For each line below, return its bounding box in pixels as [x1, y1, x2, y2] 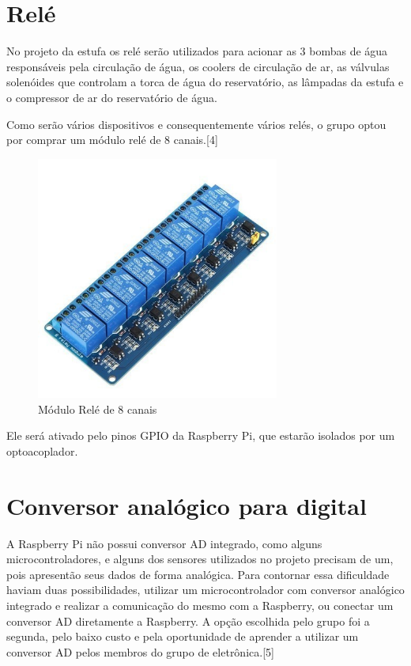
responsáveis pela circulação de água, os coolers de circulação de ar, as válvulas [6, 58, 390, 74]
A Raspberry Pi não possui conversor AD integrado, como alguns [6, 535, 322, 551]
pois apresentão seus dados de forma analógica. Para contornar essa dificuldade [6, 566, 390, 582]
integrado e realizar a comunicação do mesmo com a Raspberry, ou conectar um [6, 596, 394, 613]
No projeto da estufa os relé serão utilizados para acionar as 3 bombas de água [6, 43, 388, 59]
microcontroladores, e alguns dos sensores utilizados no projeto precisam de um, [6, 551, 394, 567]
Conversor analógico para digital [6, 489, 367, 521]
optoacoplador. [6, 442, 78, 459]
